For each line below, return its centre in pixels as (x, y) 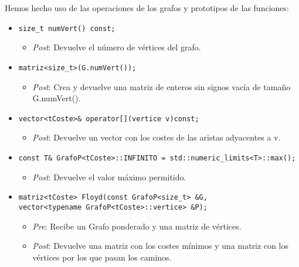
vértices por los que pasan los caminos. (102, 257)
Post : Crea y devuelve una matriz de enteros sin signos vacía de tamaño (162, 86)
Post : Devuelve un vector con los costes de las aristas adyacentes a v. (157, 137)
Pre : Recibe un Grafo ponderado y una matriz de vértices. (137, 226)
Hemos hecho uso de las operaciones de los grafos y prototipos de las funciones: (147, 8)
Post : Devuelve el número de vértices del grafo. (117, 47)
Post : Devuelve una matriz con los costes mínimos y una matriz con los (160, 246)
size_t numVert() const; (67, 28)
